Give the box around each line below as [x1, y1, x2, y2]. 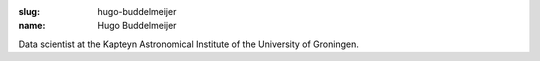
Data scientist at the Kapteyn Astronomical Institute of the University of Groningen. [18, 38, 359, 50]
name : [18, 20, 46, 32]
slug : [18, 6, 40, 17]
